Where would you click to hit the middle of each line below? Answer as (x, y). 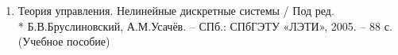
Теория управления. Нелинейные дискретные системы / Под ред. (176, 10)
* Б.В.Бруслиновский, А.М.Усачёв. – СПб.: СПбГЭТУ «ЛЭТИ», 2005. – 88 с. (205, 26)
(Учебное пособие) (64, 41)
